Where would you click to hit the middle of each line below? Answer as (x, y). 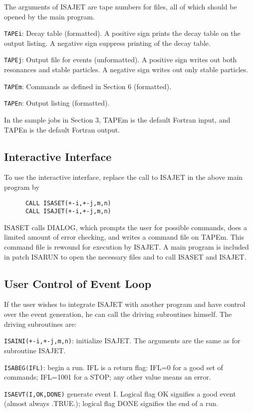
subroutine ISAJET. (35, 350)
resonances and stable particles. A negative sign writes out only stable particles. (126, 69)
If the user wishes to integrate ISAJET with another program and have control (125, 304)
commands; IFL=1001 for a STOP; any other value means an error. (108, 377)
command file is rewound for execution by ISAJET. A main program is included (126, 247)
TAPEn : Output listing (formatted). (57, 103)
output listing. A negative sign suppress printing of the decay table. (107, 43)
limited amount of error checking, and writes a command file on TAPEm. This (124, 237)
